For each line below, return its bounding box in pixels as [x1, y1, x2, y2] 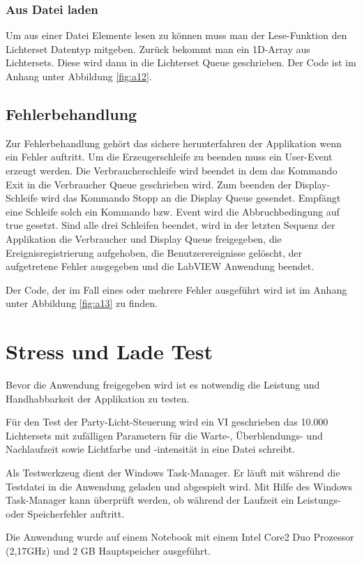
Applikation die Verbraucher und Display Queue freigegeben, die [6, 231, 282, 246]
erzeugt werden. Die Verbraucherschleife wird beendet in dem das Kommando [6, 163, 338, 177]
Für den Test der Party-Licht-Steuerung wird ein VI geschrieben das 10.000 [6, 414, 329, 429]
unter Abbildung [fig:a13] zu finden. [6, 296, 158, 310]
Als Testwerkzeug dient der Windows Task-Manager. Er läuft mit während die [6, 465, 340, 480]
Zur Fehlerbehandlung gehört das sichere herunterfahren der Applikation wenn [6, 135, 342, 150]
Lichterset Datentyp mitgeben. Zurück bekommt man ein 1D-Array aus [6, 41, 310, 56]
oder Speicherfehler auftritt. [6, 506, 125, 520]
